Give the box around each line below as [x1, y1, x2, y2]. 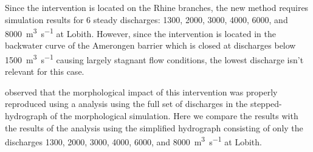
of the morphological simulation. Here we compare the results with [50, 109, 298, 122]
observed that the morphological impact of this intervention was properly [5, 85, 278, 98]
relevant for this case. [5, 65, 84, 78]
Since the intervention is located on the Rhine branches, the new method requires [5, 1, 309, 13]
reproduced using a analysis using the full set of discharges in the [5, 97, 248, 110]
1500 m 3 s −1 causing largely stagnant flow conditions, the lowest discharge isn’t [5, 52, 304, 66]
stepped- [250, 97, 282, 110]
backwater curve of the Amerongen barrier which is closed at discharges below [5, 39, 296, 52]
